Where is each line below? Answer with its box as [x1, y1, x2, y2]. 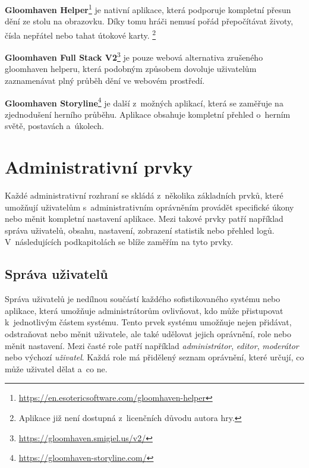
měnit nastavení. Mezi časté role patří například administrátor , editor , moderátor [5, 339, 299, 351]
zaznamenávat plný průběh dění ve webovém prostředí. [5, 74, 205, 86]
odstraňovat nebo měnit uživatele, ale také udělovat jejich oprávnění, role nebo [5, 328, 292, 340]
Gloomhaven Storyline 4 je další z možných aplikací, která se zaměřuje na [5, 95, 283, 109]
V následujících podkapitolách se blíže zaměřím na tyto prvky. [5, 235, 234, 248]
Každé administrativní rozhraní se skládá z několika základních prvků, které [5, 189, 283, 202]
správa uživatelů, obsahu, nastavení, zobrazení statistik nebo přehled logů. [5, 224, 275, 236]
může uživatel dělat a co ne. [5, 362, 108, 375]
